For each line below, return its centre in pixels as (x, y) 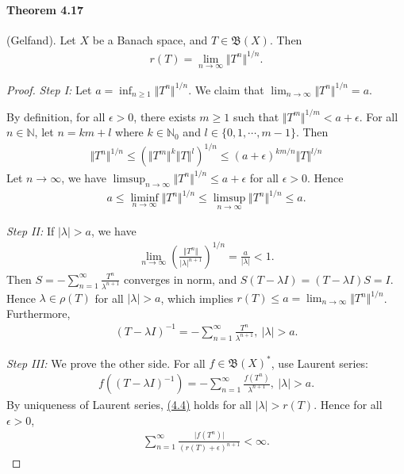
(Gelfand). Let (41, 39)
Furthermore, (38, 313)
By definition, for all (56, 116)
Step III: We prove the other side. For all (106, 363)
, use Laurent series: (320, 363)
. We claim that (226, 89)
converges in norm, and (181, 279)
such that (256, 116)
